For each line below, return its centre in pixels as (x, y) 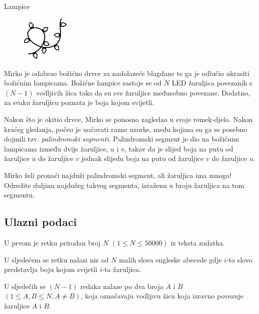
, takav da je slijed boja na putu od (179, 148)
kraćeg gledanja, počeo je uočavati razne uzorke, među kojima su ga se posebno (126, 129)
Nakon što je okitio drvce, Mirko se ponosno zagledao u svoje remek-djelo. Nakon (128, 119)
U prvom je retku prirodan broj (52, 242)
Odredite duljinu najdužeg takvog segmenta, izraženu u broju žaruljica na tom (124, 185)
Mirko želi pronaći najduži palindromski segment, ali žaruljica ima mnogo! (118, 175)
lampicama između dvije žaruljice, (56, 148)
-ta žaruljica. (121, 269)
